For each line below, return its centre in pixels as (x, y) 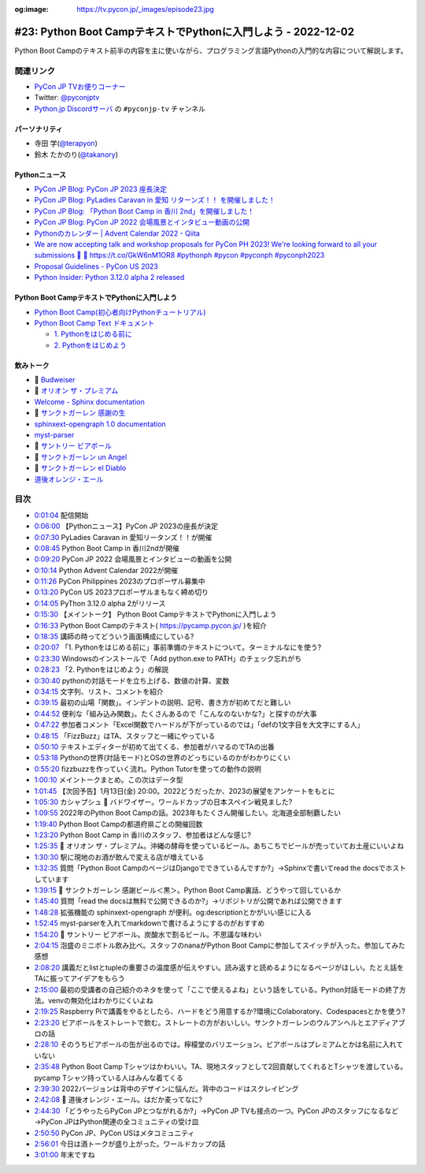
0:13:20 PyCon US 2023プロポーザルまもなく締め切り (121, 592)
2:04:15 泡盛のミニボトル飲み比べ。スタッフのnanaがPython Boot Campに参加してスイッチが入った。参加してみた (220, 945)
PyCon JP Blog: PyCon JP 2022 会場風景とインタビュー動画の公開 (142, 222)
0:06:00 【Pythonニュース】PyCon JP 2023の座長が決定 (126, 526)
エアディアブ (384, 1022)
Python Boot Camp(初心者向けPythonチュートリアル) (120, 312)
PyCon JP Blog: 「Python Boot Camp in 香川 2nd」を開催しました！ (144, 211)
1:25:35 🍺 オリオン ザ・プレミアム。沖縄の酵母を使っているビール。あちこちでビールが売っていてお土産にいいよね (219, 846)
